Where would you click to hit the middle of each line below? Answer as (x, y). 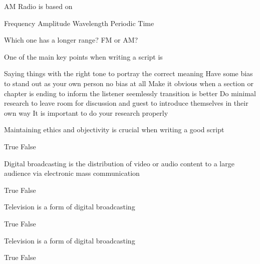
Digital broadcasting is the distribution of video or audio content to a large (119, 163)
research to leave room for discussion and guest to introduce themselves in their (126, 103)
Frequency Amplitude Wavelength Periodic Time (79, 23)
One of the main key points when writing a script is (83, 56)
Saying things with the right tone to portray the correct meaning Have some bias (128, 73)
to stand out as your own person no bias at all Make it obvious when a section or (129, 83)
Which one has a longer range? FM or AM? (71, 40)
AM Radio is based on (38, 6)
